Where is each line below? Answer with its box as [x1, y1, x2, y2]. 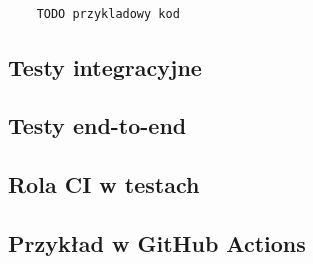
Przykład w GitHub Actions [8, 227, 306, 258]
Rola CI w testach [8, 169, 200, 200]
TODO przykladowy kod [36, 6, 180, 21]
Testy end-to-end [8, 110, 187, 141]
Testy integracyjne [8, 51, 202, 82]
